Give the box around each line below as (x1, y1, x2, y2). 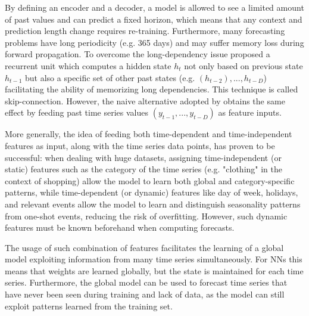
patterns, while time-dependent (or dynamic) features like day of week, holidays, (5, 186, 298, 199)
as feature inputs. (218, 106, 282, 119)
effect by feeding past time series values (5, 106, 149, 119)
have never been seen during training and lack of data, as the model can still (5, 288, 285, 300)
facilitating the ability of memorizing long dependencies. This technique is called (5, 83, 298, 95)
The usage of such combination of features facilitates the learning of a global (5, 241, 284, 253)
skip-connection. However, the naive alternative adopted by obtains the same (5, 94, 285, 107)
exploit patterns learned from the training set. (5, 299, 173, 312)
